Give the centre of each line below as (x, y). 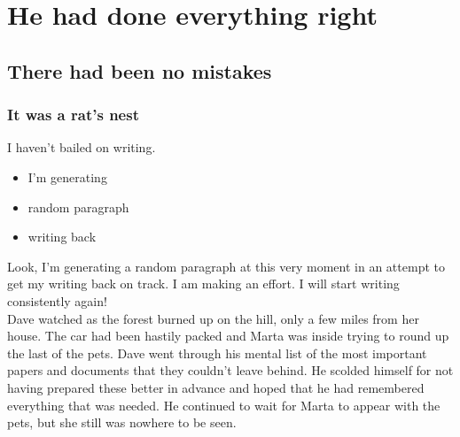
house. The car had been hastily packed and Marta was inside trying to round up (228, 336)
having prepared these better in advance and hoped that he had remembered (216, 387)
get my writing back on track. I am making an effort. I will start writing (203, 284)
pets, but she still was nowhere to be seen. (122, 422)
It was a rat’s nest (73, 115)
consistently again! (57, 300)
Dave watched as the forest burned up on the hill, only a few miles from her (213, 318)
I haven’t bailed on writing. (82, 147)
